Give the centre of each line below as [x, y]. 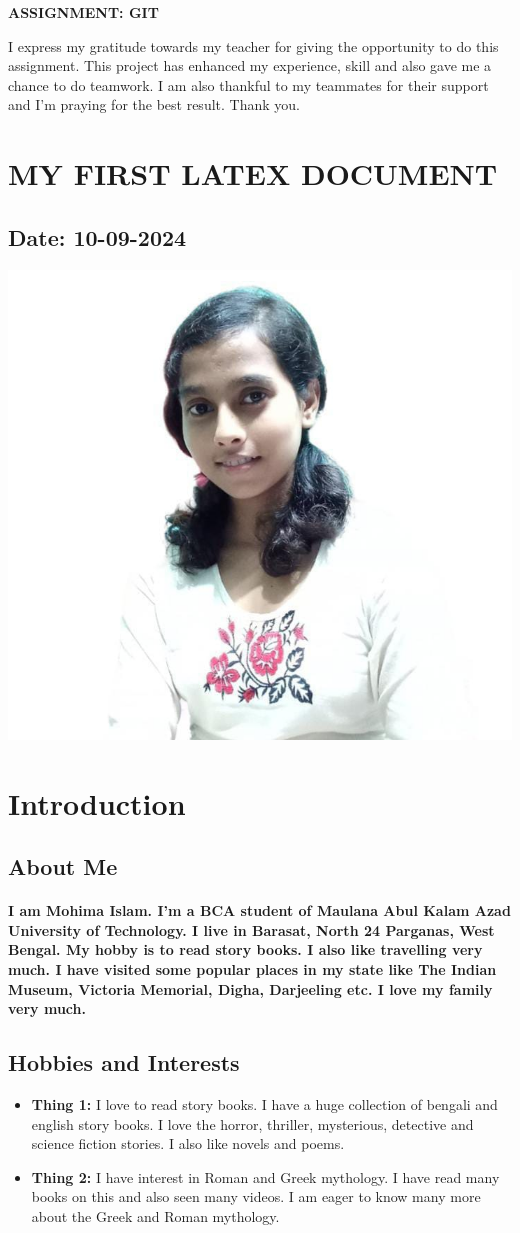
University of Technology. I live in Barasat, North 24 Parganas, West [251, 929]
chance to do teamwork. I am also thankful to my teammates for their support [248, 84]
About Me [63, 866]
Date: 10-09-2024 [97, 236]
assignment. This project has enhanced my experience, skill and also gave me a [250, 65]
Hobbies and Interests [124, 1062]
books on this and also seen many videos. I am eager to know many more [256, 1196]
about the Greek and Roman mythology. [155, 1216]
